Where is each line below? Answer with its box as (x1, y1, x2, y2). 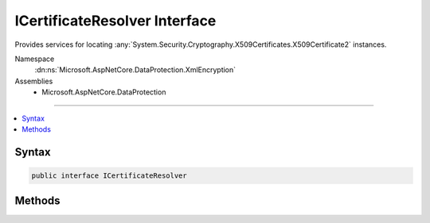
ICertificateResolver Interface (14, 12, 217, 29)
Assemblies (14, 76, 53, 86)
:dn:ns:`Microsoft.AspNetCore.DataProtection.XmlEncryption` (34, 65, 236, 75)
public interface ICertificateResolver (31, 171, 187, 180)
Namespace (14, 54, 55, 63)
